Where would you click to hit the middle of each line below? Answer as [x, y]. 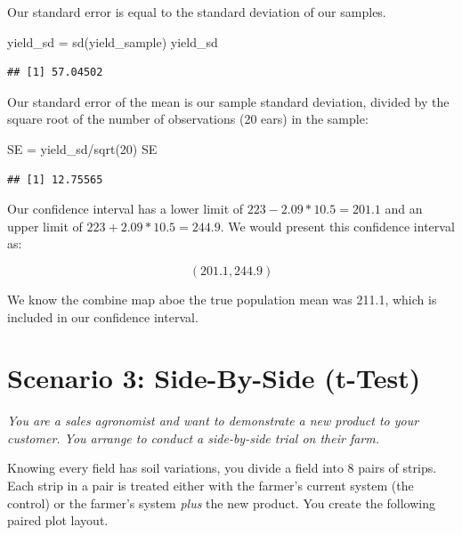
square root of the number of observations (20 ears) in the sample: [188, 119]
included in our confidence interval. [103, 316]
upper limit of [45, 226]
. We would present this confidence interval [337, 226]
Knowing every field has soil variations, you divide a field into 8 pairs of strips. [222, 468]
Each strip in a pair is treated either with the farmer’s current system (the [211, 486]
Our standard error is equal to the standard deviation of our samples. [197, 12]
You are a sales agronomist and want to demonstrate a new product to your [213, 421]
